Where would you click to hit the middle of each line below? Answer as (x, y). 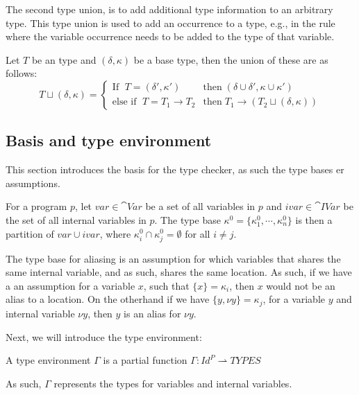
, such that (166, 285)
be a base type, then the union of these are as (231, 59)
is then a (314, 219)
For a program (36, 206)
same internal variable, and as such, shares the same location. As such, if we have (179, 272)
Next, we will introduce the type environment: (104, 336)
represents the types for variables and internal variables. (173, 383)
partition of (30, 233)
